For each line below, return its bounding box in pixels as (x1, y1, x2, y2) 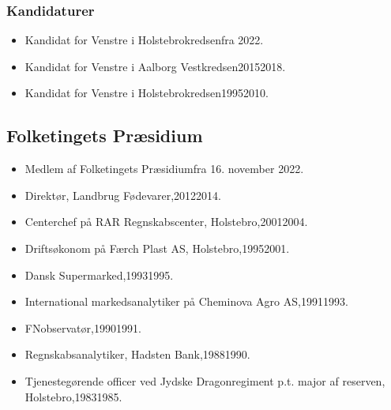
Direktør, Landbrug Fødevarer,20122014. (24, 186, 221, 203)
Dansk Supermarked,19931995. (24, 266, 174, 283)
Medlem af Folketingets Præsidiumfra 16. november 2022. (24, 160, 304, 177)
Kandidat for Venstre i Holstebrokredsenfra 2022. (24, 32, 264, 48)
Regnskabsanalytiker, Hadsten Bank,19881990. (24, 346, 250, 363)
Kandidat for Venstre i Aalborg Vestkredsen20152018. (24, 58, 286, 74)
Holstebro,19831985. (24, 388, 122, 404)
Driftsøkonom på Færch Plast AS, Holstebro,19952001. (24, 239, 290, 256)
